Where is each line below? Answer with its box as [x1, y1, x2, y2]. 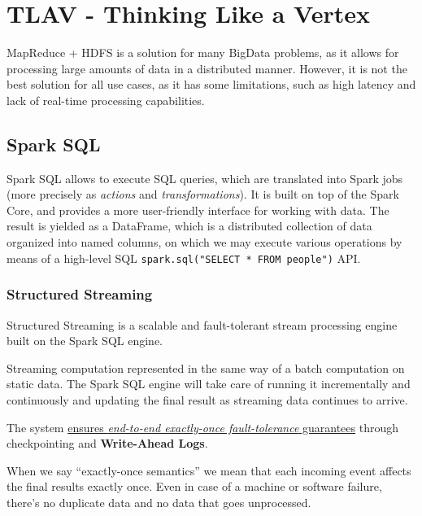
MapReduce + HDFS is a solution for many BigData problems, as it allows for [7, 44, 399, 61]
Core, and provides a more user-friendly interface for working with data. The [7, 201, 389, 218]
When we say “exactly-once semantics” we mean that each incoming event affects [7, 461, 411, 479]
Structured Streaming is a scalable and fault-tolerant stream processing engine [7, 316, 398, 333]
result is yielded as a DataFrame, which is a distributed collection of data [7, 217, 372, 234]
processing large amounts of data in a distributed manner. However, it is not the [7, 59, 407, 77]
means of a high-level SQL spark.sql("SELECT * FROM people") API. [7, 249, 361, 266]
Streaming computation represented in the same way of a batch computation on [7, 359, 405, 376]
